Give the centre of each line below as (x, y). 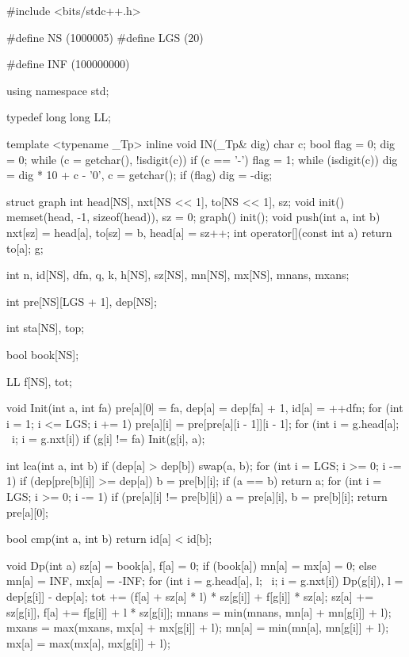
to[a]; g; (25, 248)
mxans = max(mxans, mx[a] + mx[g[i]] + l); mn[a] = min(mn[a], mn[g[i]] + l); (198, 627)
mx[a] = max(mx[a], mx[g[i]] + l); (88, 642)
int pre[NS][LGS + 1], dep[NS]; (82, 301)
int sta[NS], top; (46, 328)
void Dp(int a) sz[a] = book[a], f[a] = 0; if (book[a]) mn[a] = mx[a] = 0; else (191, 565)
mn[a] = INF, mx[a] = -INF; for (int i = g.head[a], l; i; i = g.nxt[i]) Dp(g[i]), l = (205, 581)
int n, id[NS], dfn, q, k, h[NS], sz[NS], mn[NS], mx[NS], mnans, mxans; (178, 275)
